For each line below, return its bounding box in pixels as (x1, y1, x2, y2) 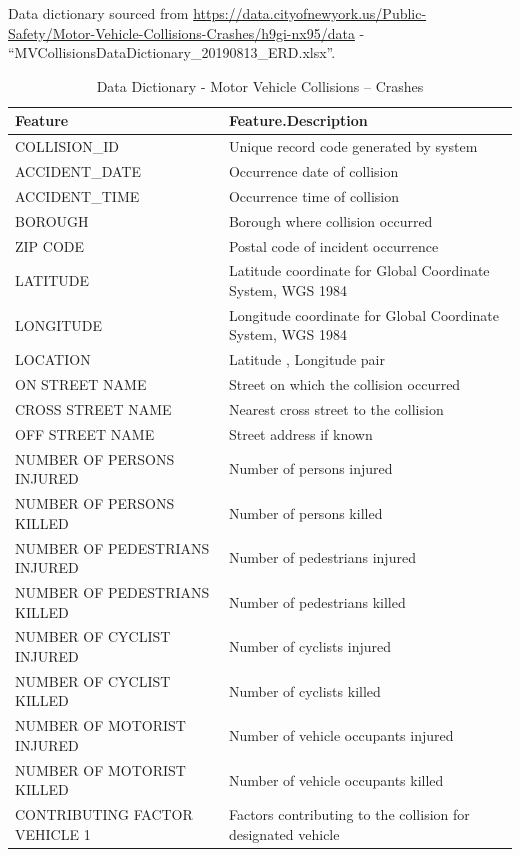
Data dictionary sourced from (8, 3, 189, 23)
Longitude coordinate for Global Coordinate (228, 304, 499, 325)
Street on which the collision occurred (228, 374, 461, 395)
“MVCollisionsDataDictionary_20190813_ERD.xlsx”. (8, 42, 336, 63)
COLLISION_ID (15, 136, 120, 157)
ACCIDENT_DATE (15, 161, 141, 182)
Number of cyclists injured (228, 636, 391, 657)
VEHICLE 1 (15, 823, 91, 844)
